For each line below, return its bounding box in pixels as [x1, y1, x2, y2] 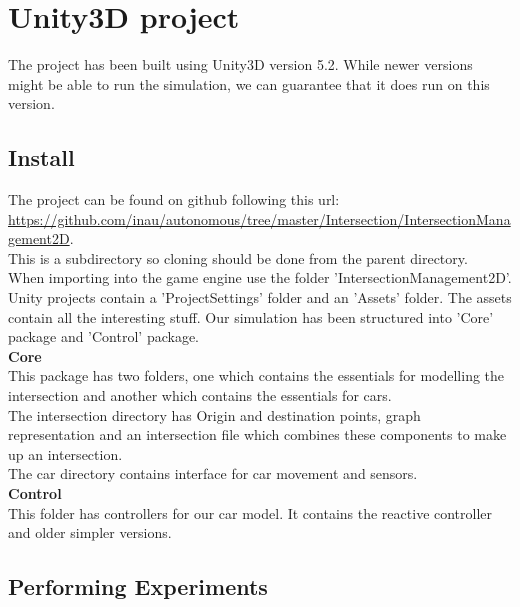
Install [8, 142, 75, 173]
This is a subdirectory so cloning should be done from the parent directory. [8, 247, 468, 268]
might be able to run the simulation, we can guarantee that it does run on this [8, 73, 490, 94]
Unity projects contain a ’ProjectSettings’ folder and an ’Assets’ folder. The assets [8, 287, 512, 308]
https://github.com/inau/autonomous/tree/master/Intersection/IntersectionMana [8, 208, 511, 229]
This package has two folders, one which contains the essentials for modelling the [8, 365, 505, 386]
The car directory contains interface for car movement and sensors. [8, 463, 418, 484]
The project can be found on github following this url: [8, 189, 340, 210]
